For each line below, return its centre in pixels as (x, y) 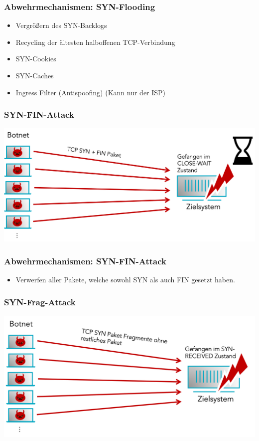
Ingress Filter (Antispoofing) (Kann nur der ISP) (91, 92)
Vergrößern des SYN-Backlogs (61, 25)
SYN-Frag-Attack (40, 302)
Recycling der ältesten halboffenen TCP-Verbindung (95, 42)
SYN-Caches (35, 75)
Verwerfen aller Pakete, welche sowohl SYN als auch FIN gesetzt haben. (125, 280)
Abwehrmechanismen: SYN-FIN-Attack (85, 261)
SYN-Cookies (36, 59)
